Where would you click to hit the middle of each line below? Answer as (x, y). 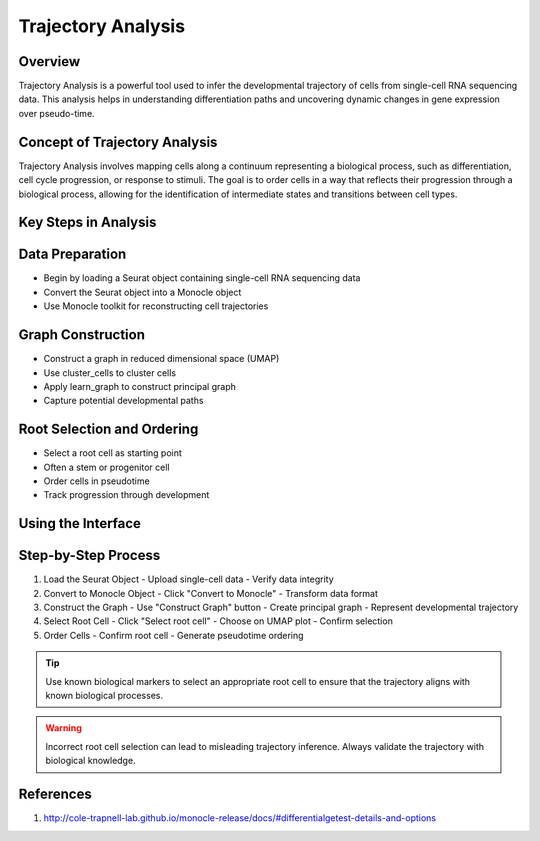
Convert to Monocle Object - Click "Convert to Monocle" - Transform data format (211, 593)
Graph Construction (81, 335)
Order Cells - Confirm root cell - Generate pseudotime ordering (173, 635)
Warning (63, 728)
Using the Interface (80, 523)
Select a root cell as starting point (112, 453)
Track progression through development (126, 495)
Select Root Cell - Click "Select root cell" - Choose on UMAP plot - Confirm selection (218, 621)
